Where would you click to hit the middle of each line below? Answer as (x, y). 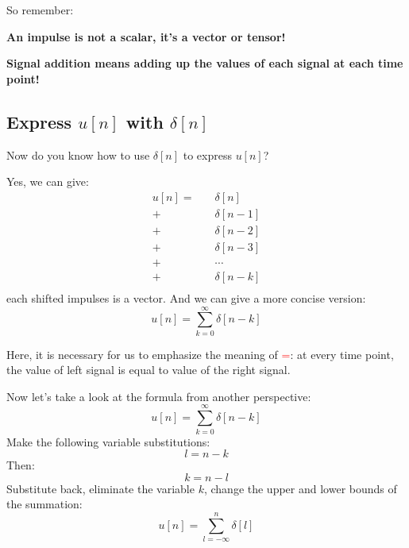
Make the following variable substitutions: (108, 441)
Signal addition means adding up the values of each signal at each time (205, 63)
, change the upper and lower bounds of (300, 488)
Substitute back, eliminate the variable (100, 488)
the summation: (44, 504)
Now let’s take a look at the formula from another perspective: (159, 396)
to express (207, 154)
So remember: (40, 10)
